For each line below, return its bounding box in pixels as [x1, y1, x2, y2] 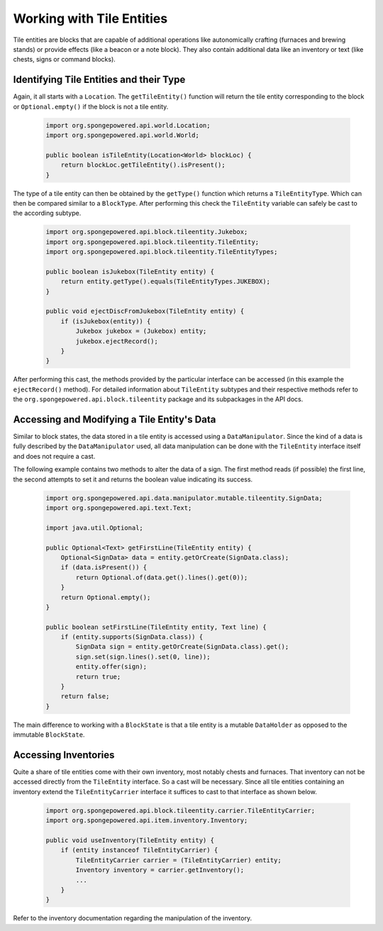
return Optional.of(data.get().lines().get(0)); [75, 573, 248, 581]
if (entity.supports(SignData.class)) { [60, 633, 204, 641]
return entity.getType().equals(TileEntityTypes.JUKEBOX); [60, 277, 271, 286]
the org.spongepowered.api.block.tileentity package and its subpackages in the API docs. [13, 395, 304, 403]
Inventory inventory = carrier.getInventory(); [75, 866, 245, 874]
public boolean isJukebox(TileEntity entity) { [45, 267, 214, 276]
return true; [75, 672, 121, 681]
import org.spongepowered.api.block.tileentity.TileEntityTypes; [45, 248, 278, 256]
